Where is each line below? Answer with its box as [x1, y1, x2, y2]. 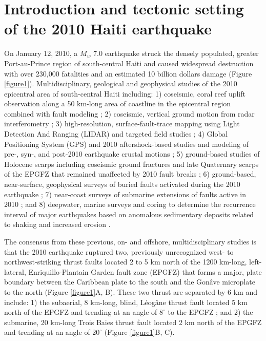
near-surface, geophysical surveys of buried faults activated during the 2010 [4, 179, 240, 190]
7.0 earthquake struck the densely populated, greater [93, 48, 259, 59]
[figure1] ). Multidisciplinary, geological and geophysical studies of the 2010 [4, 78, 237, 89]
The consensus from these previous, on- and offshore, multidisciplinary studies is [4, 236, 257, 247]
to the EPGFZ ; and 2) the [168, 307, 253, 317]
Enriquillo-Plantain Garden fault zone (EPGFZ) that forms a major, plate [28, 266, 262, 277]
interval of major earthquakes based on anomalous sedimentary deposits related [4, 209, 254, 219]
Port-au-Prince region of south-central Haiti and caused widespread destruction [4, 58, 254, 68]
